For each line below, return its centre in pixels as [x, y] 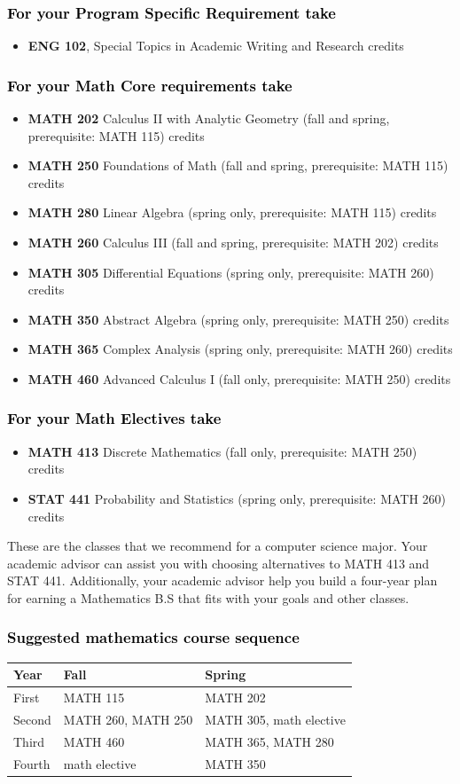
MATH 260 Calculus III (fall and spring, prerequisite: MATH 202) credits [233, 242]
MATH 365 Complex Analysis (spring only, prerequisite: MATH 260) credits [240, 349]
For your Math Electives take [114, 418]
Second [32, 719]
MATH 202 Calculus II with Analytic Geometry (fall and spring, [209, 118]
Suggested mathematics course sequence [153, 637]
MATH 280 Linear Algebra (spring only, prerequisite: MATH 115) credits [232, 212]
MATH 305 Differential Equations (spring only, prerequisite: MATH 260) [231, 272]
